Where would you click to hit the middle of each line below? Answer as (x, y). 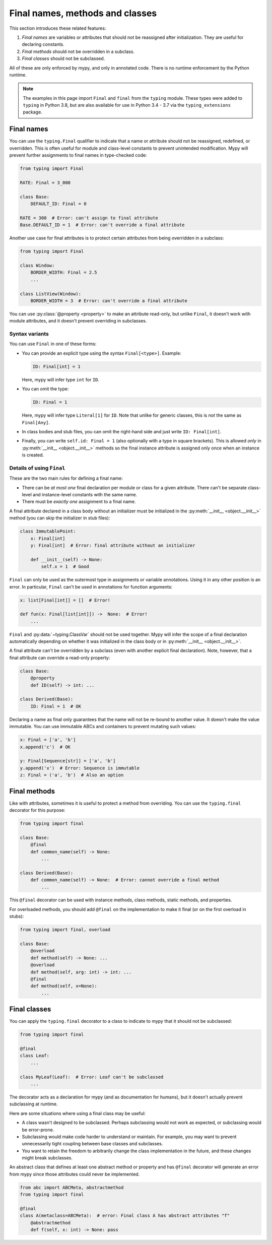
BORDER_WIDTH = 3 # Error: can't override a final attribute (109, 301)
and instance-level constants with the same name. (85, 495)
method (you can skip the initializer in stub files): (60, 518)
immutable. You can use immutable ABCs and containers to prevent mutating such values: (103, 727)
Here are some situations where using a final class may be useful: (78, 1113)
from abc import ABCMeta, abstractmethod (72, 1187)
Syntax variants (29, 334)
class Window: (37, 265)
